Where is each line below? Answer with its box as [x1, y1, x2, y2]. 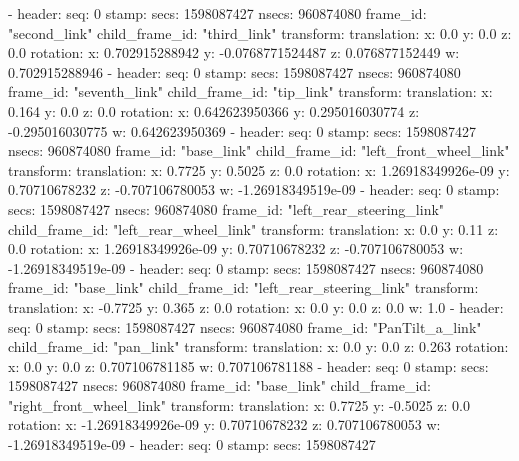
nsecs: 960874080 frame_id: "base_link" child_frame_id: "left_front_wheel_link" [8, 140, 510, 161]
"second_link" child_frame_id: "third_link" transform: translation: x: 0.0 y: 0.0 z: [8, 22, 512, 43]
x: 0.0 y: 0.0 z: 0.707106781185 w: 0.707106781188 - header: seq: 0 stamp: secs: [8, 355, 489, 376]
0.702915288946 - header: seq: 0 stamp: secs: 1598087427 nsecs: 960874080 [8, 61, 461, 82]
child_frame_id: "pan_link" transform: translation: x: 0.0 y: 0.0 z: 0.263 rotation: [8, 336, 509, 357]
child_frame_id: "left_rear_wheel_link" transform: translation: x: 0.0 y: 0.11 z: [8, 218, 499, 239]
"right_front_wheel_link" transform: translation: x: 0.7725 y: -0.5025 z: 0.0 [8, 394, 470, 415]
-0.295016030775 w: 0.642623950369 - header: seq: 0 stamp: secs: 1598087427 [8, 120, 477, 141]
